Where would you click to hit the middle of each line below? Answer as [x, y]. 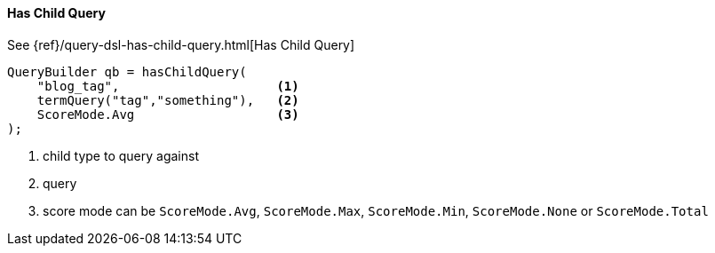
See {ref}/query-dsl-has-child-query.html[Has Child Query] [181, 44]
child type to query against [121, 155]
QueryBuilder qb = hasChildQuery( [127, 71]
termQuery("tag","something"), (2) [168, 100]
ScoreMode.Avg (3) [168, 114]
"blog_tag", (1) [168, 86]
